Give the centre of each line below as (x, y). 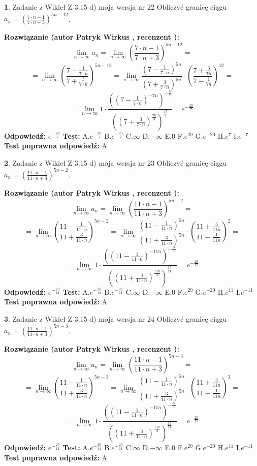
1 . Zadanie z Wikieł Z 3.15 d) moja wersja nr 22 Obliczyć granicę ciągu (116, 7)
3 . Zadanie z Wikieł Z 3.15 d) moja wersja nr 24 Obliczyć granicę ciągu (116, 318)
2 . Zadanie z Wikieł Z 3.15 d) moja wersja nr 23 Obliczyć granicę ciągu (116, 162)
